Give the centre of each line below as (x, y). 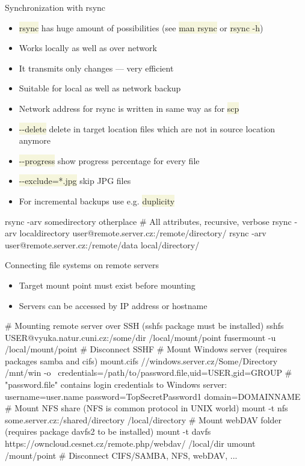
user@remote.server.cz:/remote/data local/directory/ (102, 244)
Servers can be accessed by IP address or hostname (113, 305)
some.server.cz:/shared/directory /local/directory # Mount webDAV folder (143, 419)
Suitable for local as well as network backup (100, 88)
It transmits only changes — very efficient (96, 68)
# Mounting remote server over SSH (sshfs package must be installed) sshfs (144, 326)
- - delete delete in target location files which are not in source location (147, 128)
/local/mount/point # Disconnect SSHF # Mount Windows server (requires (146, 349)
